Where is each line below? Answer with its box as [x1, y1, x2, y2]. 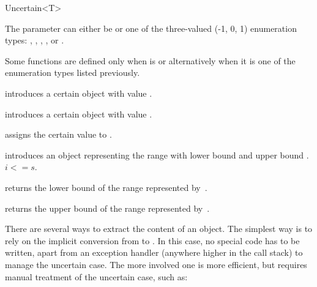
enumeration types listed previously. [5, 66, 140, 79]
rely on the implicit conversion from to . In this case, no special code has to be [5, 234, 300, 247]
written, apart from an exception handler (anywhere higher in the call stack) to [5, 246, 303, 259]
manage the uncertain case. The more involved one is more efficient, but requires [5, 258, 307, 270]
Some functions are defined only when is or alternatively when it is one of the [5, 54, 296, 67]
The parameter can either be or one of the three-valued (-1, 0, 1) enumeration [5, 21, 297, 34]
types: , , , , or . [5, 34, 64, 47]
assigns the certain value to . [5, 128, 112, 141]
